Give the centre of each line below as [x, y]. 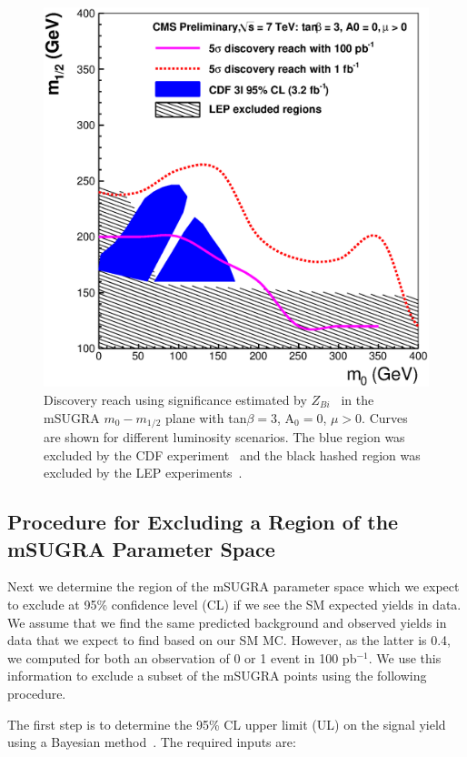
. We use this [405, 657]
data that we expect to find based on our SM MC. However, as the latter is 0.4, [229, 640]
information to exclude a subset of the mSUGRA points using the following [217, 676]
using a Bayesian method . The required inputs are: [152, 742]
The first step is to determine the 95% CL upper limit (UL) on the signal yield [227, 724]
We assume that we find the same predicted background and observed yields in [227, 622]
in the [358, 399]
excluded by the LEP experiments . [143, 473]
